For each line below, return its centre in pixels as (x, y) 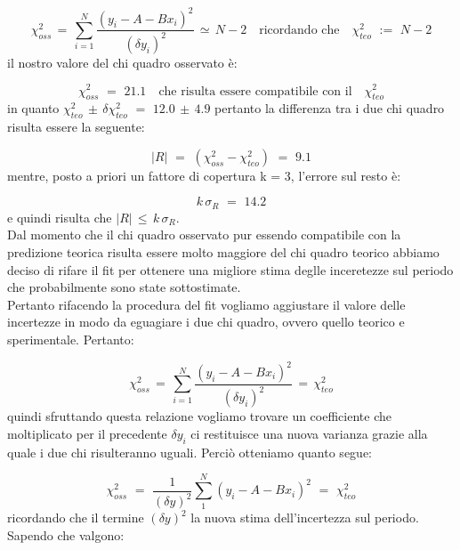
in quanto (33, 108)
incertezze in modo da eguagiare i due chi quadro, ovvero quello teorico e (206, 322)
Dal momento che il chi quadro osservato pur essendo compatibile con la (204, 235)
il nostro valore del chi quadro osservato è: (122, 62)
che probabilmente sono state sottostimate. (124, 287)
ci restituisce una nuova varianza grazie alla (309, 433)
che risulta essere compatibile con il (255, 91)
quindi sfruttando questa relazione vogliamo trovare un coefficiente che (199, 416)
